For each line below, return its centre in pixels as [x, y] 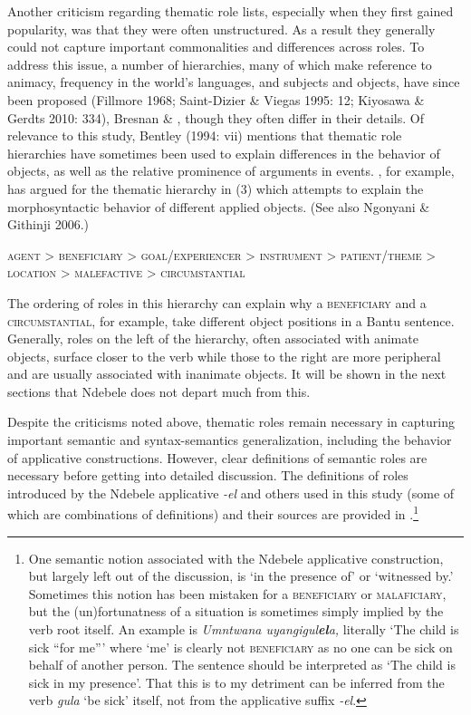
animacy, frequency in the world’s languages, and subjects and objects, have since [234, 82]
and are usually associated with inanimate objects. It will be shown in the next [227, 374]
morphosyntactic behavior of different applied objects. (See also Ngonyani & [219, 206]
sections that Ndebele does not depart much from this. [159, 391]
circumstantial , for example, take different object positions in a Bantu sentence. [231, 320]
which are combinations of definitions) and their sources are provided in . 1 [213, 513]
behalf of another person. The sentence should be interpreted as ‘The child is [242, 665]
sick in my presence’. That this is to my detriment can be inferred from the [236, 682]
